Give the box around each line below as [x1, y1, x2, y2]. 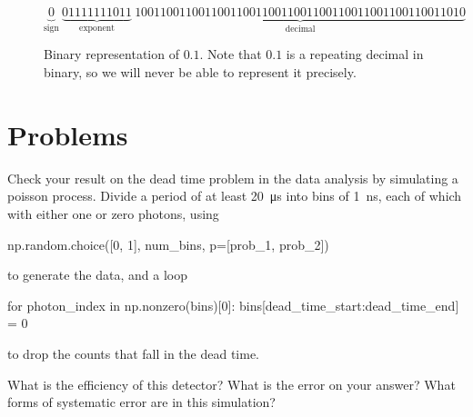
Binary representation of [44, 45, 179, 64]
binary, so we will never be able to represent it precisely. [44, 63, 357, 82]
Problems [7, 115, 128, 153]
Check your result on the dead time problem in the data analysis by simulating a [7, 168, 458, 187]
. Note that [199, 45, 262, 64]
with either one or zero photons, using [7, 204, 219, 223]
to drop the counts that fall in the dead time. [7, 343, 260, 362]
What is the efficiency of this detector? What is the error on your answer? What [7, 374, 456, 393]
